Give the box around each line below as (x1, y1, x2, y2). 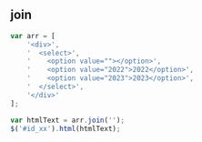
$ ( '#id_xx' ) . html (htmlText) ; (10, 124, 121, 133)
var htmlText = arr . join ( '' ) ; (10, 116, 126, 125)
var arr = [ (10, 31, 56, 40)
